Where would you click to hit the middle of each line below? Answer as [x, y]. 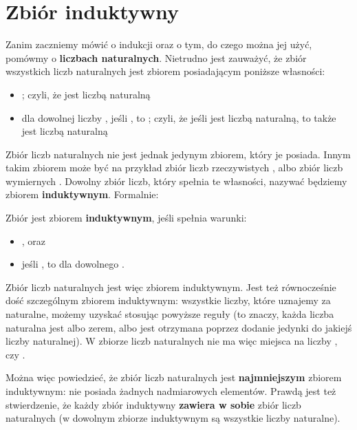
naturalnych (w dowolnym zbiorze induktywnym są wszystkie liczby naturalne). [173, 418]
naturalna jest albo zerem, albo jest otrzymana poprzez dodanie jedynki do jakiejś [179, 327]
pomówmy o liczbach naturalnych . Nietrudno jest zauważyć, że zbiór [156, 57]
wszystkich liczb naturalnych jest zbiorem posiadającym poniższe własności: [165, 71]
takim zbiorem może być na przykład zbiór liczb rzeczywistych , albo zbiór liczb [174, 168]
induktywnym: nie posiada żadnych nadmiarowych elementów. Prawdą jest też [171, 391]
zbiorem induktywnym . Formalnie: [82, 194]
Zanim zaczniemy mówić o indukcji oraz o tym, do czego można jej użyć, [159, 44]
